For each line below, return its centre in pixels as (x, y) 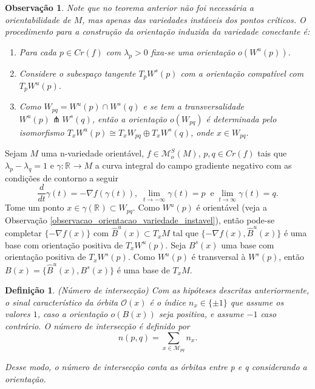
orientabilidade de (38, 19)
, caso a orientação (73, 314)
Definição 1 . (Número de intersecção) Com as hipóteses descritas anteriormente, (157, 290)
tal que (185, 233)
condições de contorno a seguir (62, 177)
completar (23, 233)
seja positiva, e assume (201, 314)
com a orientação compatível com (242, 73)
